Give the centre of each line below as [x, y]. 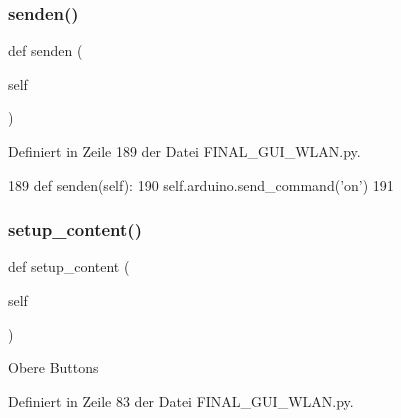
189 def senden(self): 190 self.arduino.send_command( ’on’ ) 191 [201, 184]
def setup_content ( [69, 266]
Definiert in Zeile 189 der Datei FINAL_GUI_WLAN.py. [184, 151]
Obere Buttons [53, 367]
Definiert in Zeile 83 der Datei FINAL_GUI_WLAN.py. [181, 400]
